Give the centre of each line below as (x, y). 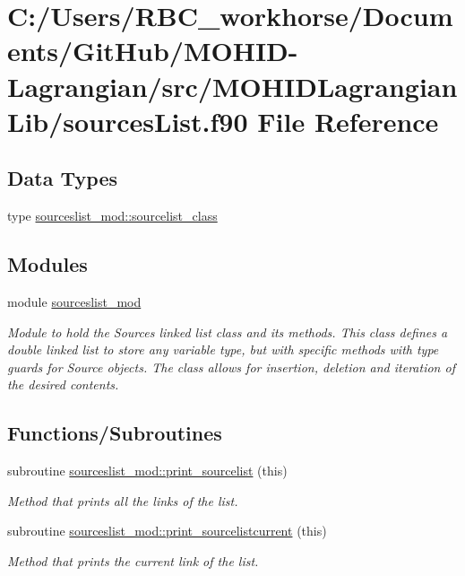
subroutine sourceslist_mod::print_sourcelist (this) (147, 471)
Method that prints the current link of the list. (133, 560)
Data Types (62, 178)
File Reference (348, 121)
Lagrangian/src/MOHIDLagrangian (232, 86)
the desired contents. (63, 384)
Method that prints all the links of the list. (123, 500)
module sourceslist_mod (74, 301)
